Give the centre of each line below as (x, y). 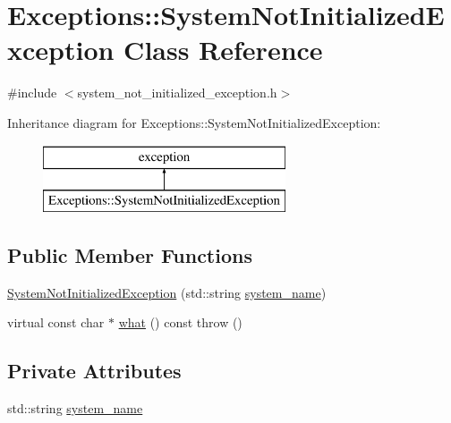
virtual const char (56, 322)
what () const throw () (180, 322)
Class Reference (223, 50)
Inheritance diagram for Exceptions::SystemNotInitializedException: (194, 122)
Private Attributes (94, 371)
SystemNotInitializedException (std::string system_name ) (167, 292)
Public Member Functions (130, 255)
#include (32, 93)
